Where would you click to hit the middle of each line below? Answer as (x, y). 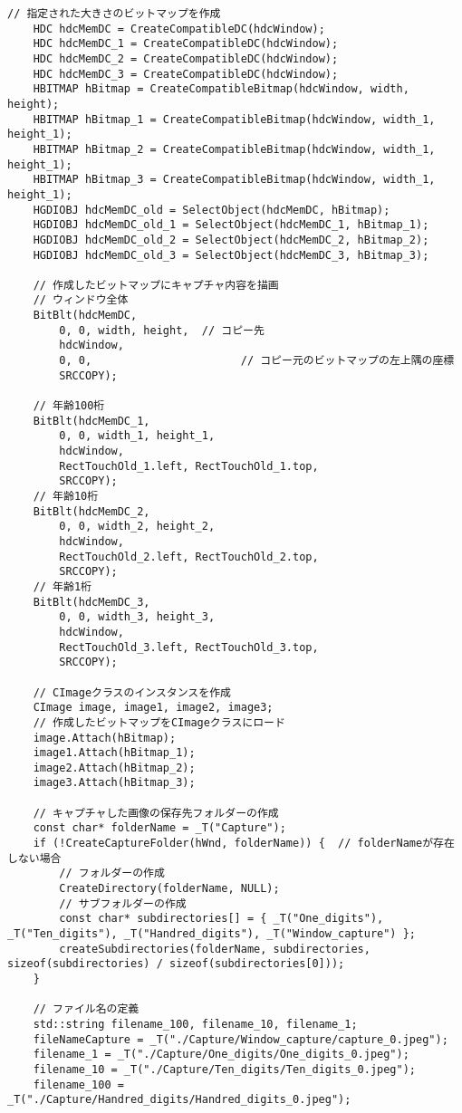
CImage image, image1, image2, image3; (153, 708)
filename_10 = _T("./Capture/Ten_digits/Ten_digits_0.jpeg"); (225, 1069)
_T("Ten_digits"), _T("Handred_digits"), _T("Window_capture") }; (212, 934)
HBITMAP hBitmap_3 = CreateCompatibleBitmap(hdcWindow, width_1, (234, 180)
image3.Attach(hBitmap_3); (114, 783)
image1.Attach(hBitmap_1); (114, 753)
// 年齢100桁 (69, 406)
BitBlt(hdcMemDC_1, (91, 421)
